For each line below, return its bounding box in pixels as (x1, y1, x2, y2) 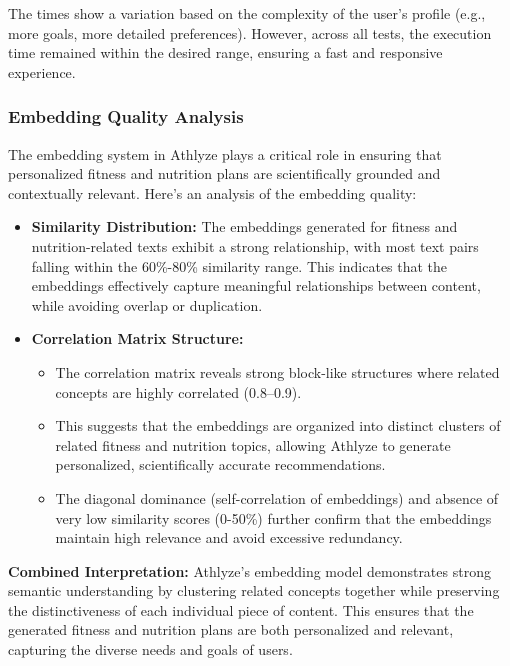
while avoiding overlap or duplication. (31, 294, 263, 315)
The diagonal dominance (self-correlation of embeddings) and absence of (55, 487, 499, 508)
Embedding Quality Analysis (8, 104, 244, 129)
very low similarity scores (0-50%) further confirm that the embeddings (55, 507, 492, 528)
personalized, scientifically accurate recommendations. (55, 454, 386, 475)
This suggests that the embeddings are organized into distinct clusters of (55, 415, 501, 436)
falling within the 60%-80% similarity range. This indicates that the (31, 255, 448, 276)
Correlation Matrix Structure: (31, 328, 244, 349)
